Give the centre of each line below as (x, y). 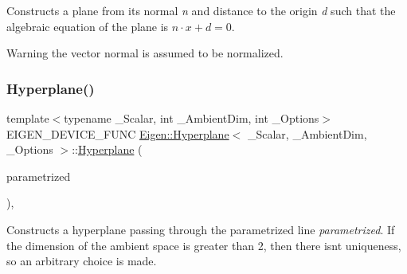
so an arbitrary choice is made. (82, 261)
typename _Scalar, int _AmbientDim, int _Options (192, 118)
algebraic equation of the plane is (88, 26)
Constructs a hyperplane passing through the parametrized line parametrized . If (201, 229)
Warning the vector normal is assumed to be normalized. (145, 53)
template (28, 118)
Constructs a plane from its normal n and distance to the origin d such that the (201, 10)
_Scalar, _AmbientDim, (307, 133)
